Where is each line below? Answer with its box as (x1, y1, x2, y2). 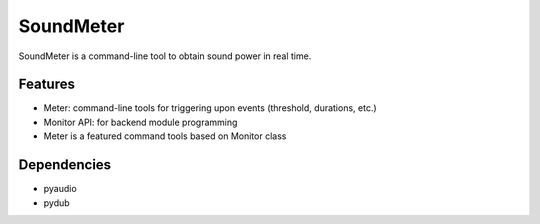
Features (18, 76, 75, 93)
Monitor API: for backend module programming (43, 116, 238, 128)
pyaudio (43, 183, 77, 195)
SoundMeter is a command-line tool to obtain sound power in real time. (18, 50, 312, 62)
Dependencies (18, 156, 112, 174)
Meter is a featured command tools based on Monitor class (43, 130, 287, 142)
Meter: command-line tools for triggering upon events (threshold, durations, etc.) (43, 102, 377, 114)
